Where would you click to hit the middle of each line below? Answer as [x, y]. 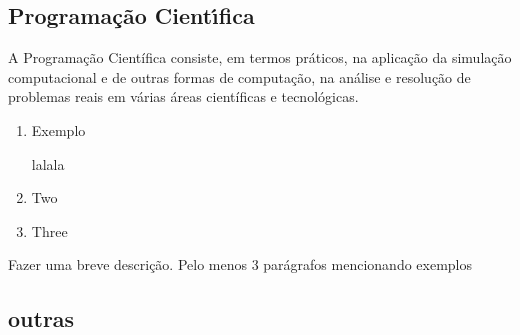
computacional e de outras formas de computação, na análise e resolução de [239, 76]
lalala [48, 163]
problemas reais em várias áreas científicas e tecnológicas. [183, 96]
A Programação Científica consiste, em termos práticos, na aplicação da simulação [260, 57]
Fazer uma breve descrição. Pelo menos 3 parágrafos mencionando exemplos [240, 264]
